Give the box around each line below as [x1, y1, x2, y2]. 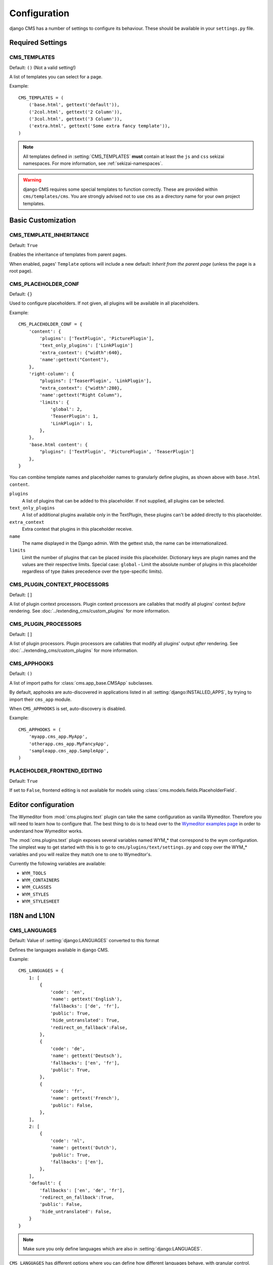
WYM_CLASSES [22, 884, 52, 890]
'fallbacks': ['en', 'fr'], [50, 1060, 120, 1066]
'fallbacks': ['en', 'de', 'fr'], [39, 1187, 125, 1193]
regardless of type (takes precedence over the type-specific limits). [22, 568, 163, 574]
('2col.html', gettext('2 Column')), [28, 109, 122, 115]
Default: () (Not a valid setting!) [9, 64, 76, 70]
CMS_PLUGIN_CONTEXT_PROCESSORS [9, 581, 109, 588]
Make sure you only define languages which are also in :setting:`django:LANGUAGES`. [23, 1246, 202, 1252]
